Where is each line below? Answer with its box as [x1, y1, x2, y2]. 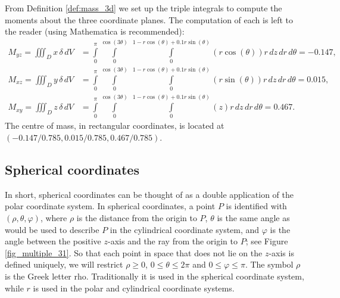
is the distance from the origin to [76, 212, 197, 224]
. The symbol [245, 258, 294, 271]
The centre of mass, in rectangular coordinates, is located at [5, 119, 224, 132]
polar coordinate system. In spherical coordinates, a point [5, 200, 216, 212]
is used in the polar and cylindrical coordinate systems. [33, 281, 235, 294]
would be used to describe [5, 223, 99, 235]
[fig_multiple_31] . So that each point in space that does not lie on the [5, 246, 263, 259]
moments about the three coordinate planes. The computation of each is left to [5, 13, 294, 26]
